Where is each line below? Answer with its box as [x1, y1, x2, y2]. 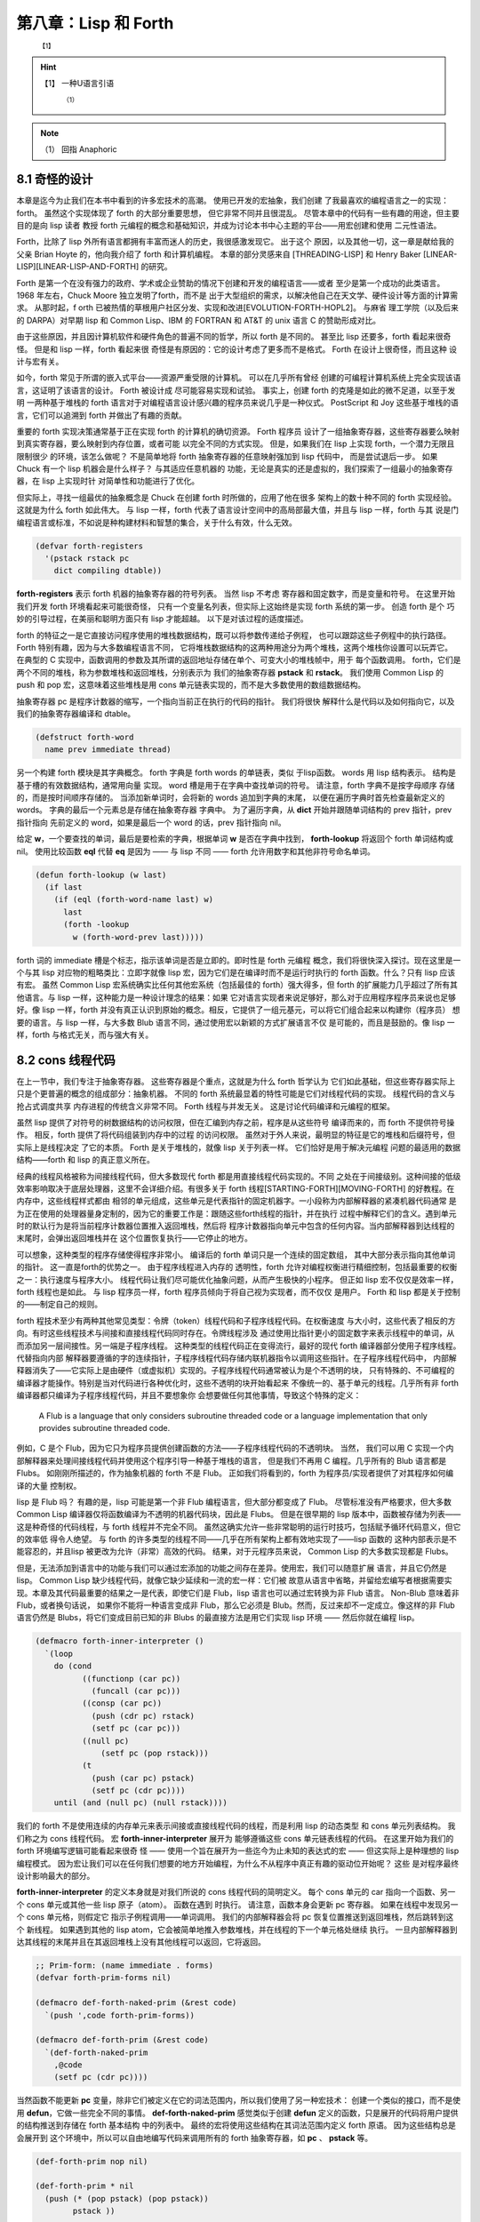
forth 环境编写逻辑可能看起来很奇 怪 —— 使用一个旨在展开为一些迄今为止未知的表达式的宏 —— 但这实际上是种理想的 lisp [16, 1845, 460, 1857]
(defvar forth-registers [35, 540, 144, 551]
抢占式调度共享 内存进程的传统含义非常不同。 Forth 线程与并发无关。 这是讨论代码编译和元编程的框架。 [16, 1100, 396, 1111]
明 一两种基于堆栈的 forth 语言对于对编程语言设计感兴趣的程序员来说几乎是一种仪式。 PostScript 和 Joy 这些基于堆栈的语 [16, 397, 460, 408]
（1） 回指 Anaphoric [40, 144, 117, 155]
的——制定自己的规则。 [16, 1299, 102, 1310]
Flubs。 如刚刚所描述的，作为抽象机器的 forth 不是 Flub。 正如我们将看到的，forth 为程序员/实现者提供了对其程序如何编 [16, 1467, 454, 1479]
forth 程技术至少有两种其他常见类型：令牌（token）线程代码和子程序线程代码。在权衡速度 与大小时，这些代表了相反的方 [16, 1315, 457, 1326]
